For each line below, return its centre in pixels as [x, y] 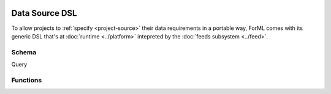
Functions [27, 80]
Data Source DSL [44, 13]
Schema [24, 52]
